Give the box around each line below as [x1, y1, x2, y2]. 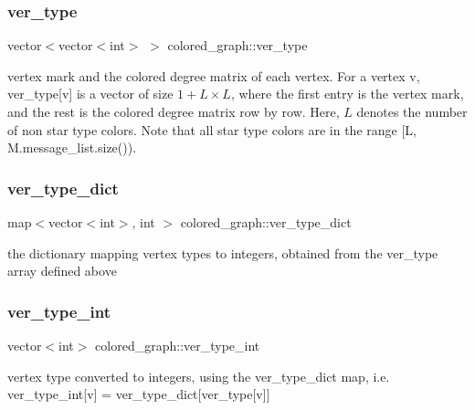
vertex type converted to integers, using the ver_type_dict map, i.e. [7, 366, 390, 385]
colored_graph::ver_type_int [95, 336, 260, 354]
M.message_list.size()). [7, 138, 137, 157]
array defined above [7, 261, 117, 280]
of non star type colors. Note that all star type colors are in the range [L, [7, 120, 417, 139]
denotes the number [356, 102, 468, 121]
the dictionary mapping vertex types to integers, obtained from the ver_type [7, 243, 438, 262]
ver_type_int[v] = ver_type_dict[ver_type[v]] [7, 384, 270, 404]
